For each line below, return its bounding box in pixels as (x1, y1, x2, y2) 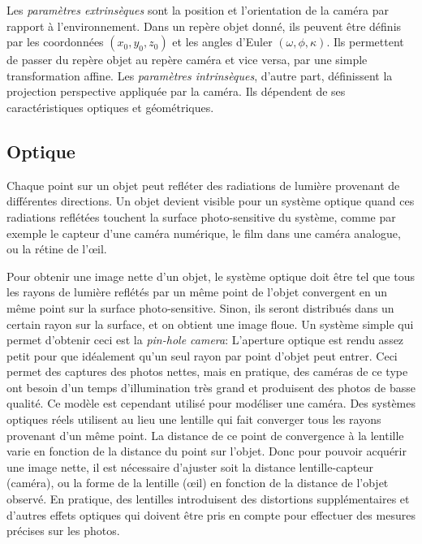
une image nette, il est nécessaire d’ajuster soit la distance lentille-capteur (6, 458, 374, 475)
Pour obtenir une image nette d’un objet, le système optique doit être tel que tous (6, 267, 415, 284)
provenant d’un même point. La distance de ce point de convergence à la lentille (6, 426, 404, 443)
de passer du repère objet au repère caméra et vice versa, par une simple (6, 51, 368, 68)
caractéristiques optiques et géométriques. (6, 98, 214, 115)
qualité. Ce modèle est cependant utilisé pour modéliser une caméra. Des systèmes (6, 395, 416, 412)
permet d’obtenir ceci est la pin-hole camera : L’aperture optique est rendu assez (6, 331, 404, 348)
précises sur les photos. (6, 522, 120, 539)
